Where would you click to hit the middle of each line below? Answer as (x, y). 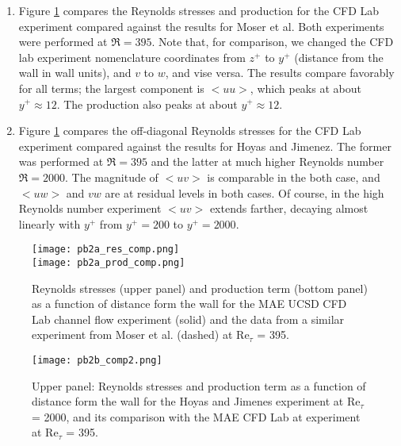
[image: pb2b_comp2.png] (97, 360)
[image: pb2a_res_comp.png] (106, 250)
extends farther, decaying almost (289, 208)
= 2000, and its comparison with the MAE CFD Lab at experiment (196, 416)
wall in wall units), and (75, 73)
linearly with (50, 223)
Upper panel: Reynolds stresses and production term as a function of (199, 385)
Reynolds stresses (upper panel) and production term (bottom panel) (200, 288)
